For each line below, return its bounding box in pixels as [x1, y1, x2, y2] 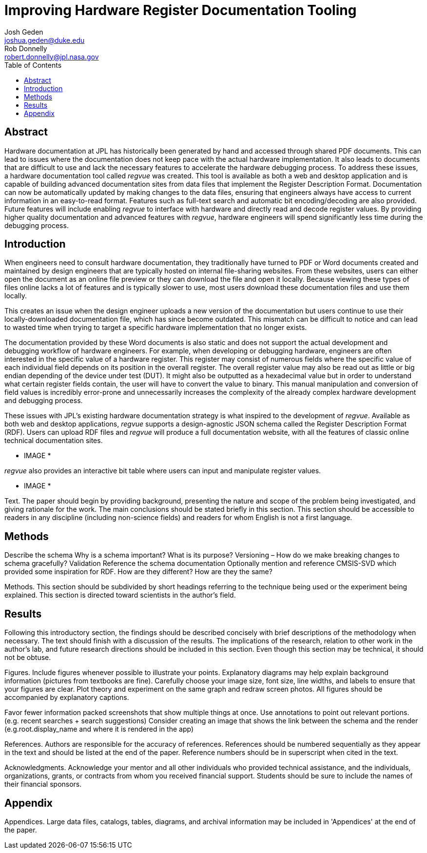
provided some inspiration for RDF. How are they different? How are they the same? [4, 567, 272, 576]
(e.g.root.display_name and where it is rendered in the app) [4, 725, 194, 734]
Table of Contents [4, 60, 62, 69]
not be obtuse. [4, 653, 51, 662]
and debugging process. [4, 396, 83, 405]
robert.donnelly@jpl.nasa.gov [4, 52, 99, 61]
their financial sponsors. [4, 780, 82, 789]
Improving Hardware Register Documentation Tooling [4, 2, 357, 19]
